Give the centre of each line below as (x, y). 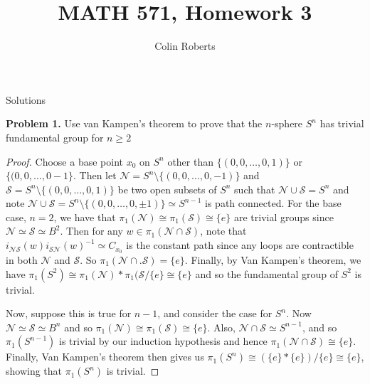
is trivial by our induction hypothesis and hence (163, 341)
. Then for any (91, 231)
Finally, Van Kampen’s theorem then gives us (105, 357)
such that (255, 189)
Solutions (26, 99)
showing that (34, 371)
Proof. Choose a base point (64, 161)
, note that (223, 231)
